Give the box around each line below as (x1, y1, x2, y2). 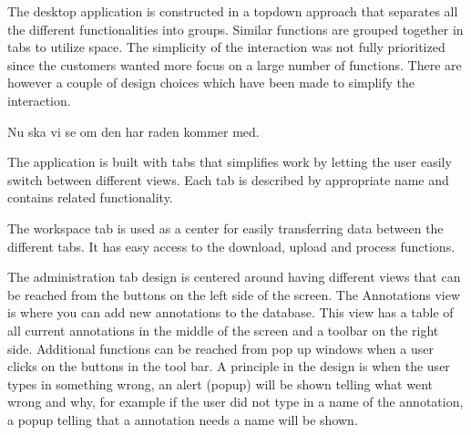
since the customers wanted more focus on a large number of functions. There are (7, 55, 462, 74)
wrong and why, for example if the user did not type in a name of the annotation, (7, 392, 464, 411)
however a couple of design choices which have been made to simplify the (7, 73, 415, 92)
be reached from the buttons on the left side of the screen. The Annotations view (7, 285, 461, 304)
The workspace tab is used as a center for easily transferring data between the (7, 218, 444, 237)
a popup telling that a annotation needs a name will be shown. (7, 409, 358, 429)
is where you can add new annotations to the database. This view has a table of (7, 303, 454, 322)
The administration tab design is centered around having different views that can (7, 267, 461, 286)
